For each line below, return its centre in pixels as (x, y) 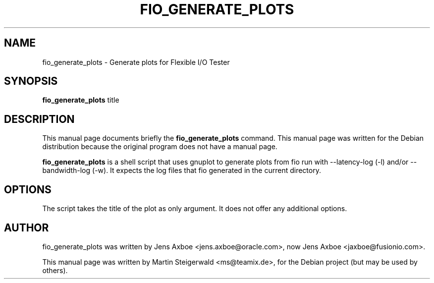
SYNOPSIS (31, 81)
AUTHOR (27, 227)
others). (55, 270)
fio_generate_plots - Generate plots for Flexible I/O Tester (136, 62)
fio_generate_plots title (81, 100)
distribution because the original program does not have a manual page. (160, 147)
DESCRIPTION (39, 119)
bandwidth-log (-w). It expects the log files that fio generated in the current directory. (182, 170)
